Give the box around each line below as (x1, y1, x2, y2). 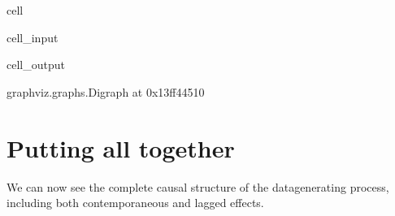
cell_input (7, 28, 59, 45)
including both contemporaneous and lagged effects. (7, 194, 264, 211)
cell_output (7, 56, 65, 73)
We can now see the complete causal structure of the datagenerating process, (7, 178, 389, 195)
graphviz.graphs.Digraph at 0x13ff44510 (7, 83, 205, 100)
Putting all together (7, 131, 235, 164)
